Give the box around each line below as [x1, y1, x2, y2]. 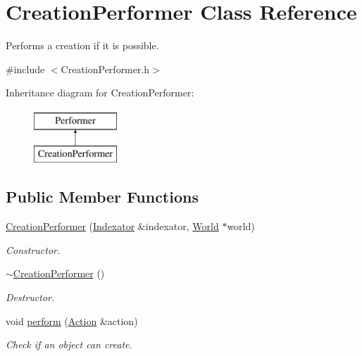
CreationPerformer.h [61, 61, 150, 76]
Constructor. [6, 242, 61, 257]
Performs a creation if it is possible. [6, 38, 159, 53]
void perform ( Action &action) [6, 313, 138, 328]
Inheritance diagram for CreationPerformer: [6, 85, 194, 100]
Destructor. [6, 290, 55, 305]
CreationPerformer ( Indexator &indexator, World [6, 219, 219, 234]
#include [6, 61, 45, 76]
